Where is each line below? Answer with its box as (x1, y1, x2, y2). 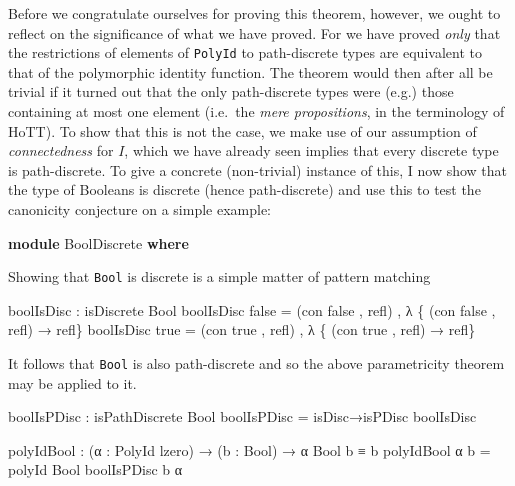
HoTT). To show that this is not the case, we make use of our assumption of (8, 120, 477, 141)
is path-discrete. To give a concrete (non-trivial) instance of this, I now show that (8, 159, 508, 180)
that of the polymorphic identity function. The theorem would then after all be (8, 61, 493, 82)
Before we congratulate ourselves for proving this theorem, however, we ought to (8, 3, 501, 23)
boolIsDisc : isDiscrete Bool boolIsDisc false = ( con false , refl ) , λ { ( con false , (8, 299, 496, 320)
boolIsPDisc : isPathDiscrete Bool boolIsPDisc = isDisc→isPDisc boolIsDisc (8, 406, 477, 427)
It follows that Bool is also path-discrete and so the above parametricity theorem (8, 353, 505, 374)
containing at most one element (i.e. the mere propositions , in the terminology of (8, 101, 505, 122)
